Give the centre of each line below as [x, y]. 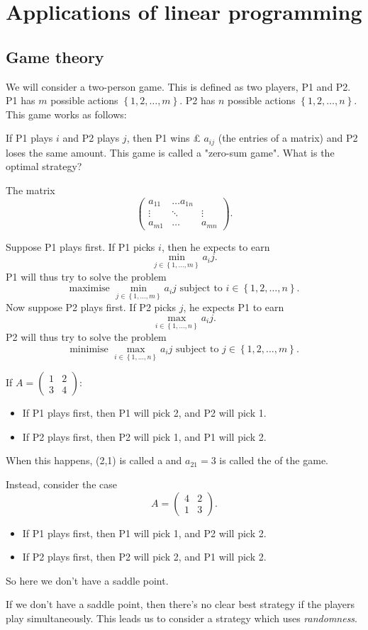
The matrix [30, 190]
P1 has [21, 100]
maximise [89, 289]
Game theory [55, 56]
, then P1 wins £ [163, 138]
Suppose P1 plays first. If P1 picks [80, 246]
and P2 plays [91, 138]
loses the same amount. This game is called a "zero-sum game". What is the [170, 152]
